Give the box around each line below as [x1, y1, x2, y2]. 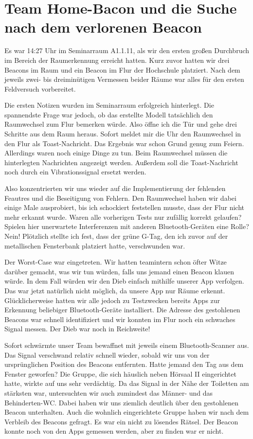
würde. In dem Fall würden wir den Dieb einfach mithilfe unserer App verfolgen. [4, 276, 244, 286]
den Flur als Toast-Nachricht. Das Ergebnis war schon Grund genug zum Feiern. [4, 138, 244, 148]
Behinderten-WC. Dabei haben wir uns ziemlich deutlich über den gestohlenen [4, 397, 238, 407]
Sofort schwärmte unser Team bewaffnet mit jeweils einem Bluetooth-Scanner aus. [4, 340, 249, 350]
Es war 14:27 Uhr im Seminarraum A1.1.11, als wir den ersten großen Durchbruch [4, 45, 250, 56]
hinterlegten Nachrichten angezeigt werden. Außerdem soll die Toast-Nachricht [4, 157, 238, 167]
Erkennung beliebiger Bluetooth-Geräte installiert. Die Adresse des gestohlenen [4, 305, 240, 315]
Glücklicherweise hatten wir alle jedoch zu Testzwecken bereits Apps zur [4, 295, 220, 305]
